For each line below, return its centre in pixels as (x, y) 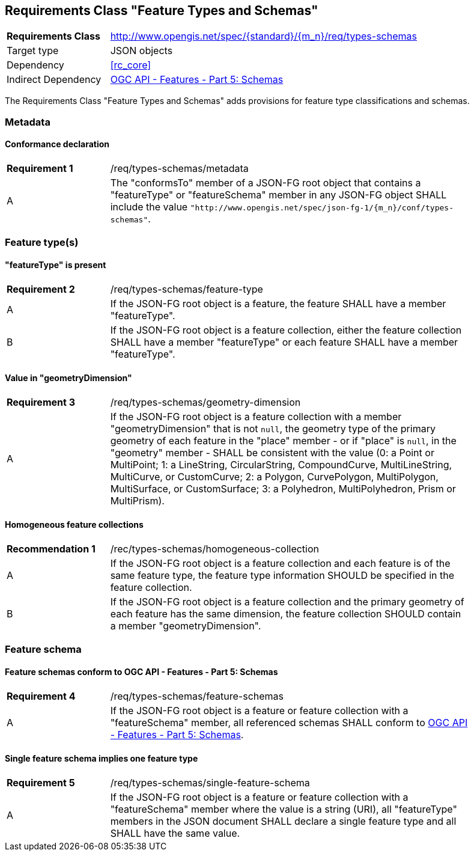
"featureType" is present (56, 265)
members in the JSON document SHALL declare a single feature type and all (283, 821)
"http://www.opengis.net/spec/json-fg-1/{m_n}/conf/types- (322, 208)
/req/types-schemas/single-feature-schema (210, 782)
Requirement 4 (41, 696)
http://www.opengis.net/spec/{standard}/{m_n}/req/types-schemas (263, 36)
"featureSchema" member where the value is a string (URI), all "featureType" (284, 809)
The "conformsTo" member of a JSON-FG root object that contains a (266, 183)
